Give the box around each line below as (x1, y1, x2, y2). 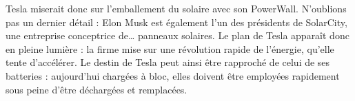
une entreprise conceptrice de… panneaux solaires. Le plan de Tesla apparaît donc (6, 28, 349, 43)
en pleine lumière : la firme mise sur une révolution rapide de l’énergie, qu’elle (6, 41, 334, 56)
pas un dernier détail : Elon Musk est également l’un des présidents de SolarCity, (6, 14, 347, 29)
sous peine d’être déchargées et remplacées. (6, 82, 187, 96)
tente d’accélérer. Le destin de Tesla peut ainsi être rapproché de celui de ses (6, 55, 330, 69)
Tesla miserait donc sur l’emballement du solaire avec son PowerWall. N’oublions (6, 1, 347, 15)
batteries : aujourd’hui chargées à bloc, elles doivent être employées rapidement (6, 68, 340, 82)
